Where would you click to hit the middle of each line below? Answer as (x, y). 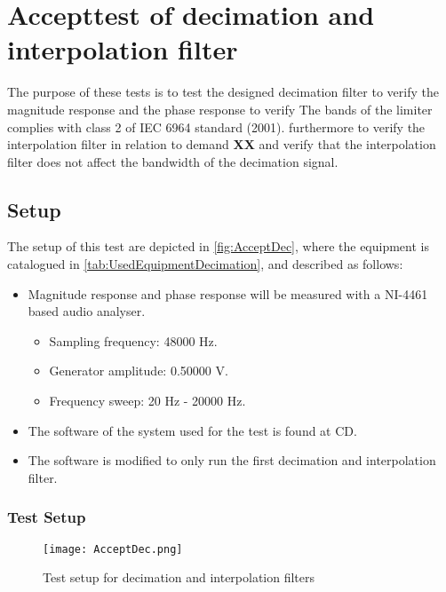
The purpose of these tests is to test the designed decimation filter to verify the (223, 92)
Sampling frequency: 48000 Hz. (133, 340)
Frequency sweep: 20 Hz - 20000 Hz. (147, 401)
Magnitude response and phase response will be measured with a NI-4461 (228, 293)
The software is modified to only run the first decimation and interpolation (232, 460)
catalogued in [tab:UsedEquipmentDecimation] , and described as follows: (205, 264)
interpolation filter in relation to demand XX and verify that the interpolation (222, 144)
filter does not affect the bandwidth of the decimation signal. (173, 161)
